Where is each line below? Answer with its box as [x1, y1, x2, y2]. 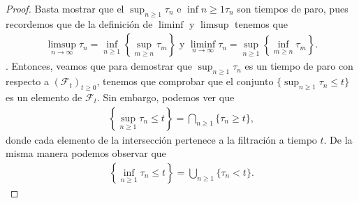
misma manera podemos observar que [6, 146, 166, 160]
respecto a [6, 74, 49, 89]
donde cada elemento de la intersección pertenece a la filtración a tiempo [6, 132, 317, 146]
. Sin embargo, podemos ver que [96, 90, 235, 105]
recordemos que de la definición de [6, 16, 153, 31]
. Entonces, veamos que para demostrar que [6, 59, 192, 73]
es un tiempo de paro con [244, 59, 353, 73]
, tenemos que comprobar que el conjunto [96, 74, 274, 89]
